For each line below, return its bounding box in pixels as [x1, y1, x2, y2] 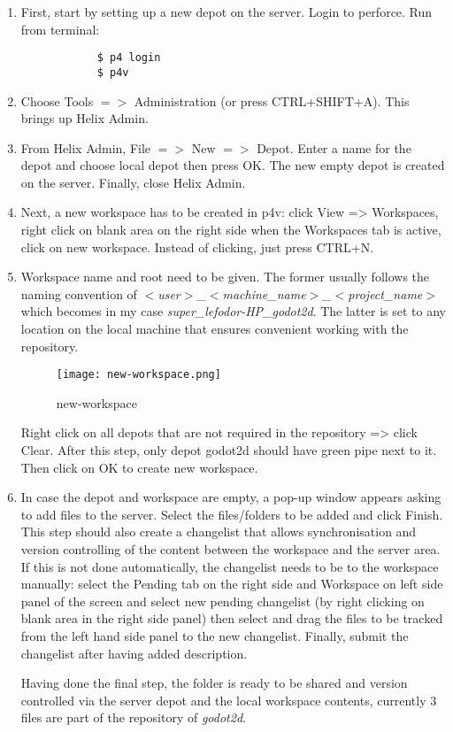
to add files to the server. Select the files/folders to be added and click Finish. [20, 505, 443, 523]
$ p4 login [96, 51, 161, 65]
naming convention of [20, 284, 137, 303]
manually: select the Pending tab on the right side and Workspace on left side [20, 574, 443, 593]
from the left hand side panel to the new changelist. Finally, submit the [20, 627, 409, 644]
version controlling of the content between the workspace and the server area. [20, 540, 441, 559]
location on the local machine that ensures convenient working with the [20, 320, 409, 338]
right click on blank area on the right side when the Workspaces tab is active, [20, 220, 441, 239]
